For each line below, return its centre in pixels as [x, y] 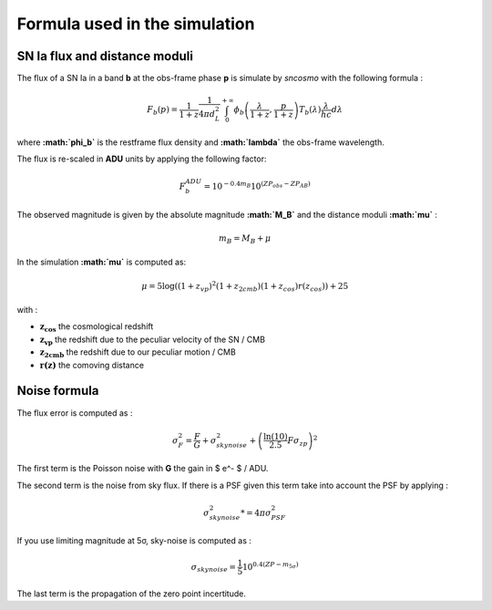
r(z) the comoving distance [92, 365]
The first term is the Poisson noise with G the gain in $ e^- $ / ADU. [143, 469]
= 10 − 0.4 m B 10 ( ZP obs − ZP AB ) [257, 186]
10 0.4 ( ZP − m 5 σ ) [271, 566]
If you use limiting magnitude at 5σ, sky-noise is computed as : [134, 541]
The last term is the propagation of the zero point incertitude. [131, 594]
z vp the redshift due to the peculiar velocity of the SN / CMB [153, 340]
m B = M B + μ [245, 239]
